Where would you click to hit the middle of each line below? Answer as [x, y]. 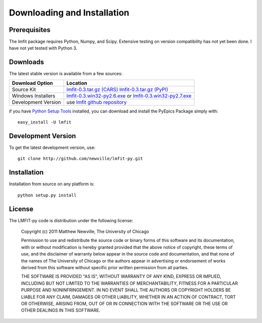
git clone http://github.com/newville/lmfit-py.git [80, 159]
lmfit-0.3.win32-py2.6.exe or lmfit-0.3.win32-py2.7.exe [129, 96]
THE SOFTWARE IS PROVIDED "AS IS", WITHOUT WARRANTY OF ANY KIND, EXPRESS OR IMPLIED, [121, 276]
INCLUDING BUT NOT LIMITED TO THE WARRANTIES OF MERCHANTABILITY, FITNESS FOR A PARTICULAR [129, 283]
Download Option [33, 83]
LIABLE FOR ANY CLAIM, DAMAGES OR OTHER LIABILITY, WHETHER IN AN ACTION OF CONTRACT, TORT [129, 297]
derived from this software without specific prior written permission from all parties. [105, 267]
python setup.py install [47, 195]
